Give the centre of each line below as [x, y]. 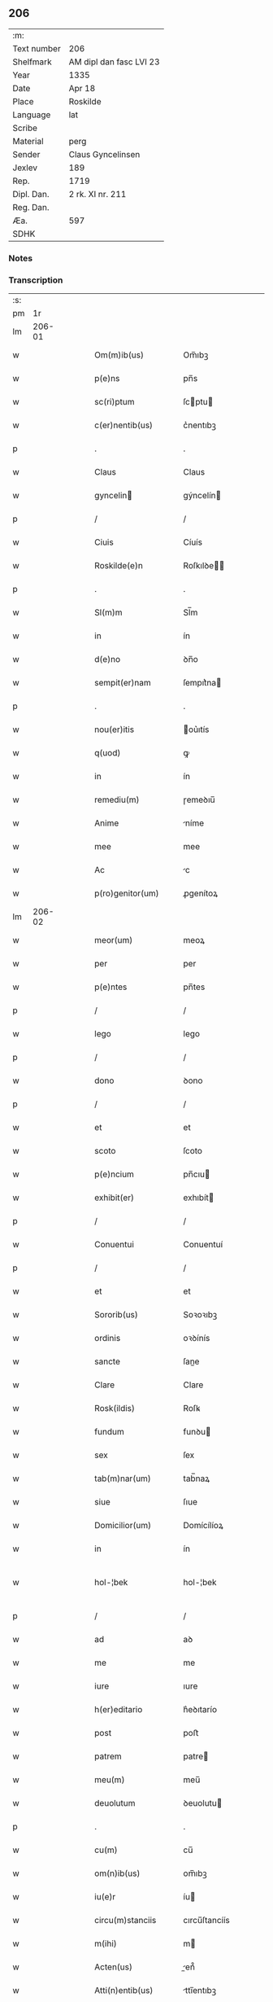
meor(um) [114, 940]
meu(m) [110, 1780]
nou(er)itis [115, 729]
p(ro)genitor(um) [127, 893]
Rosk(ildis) [115, 1408]
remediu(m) [117, 799]
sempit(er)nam [123, 683]
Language [32, 115]
